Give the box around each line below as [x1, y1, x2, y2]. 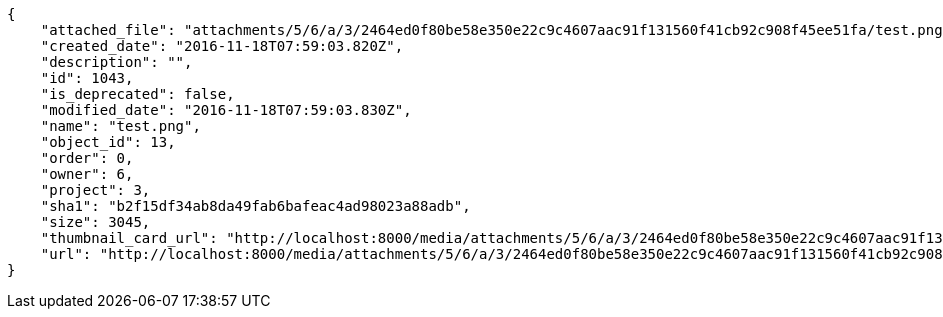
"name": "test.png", [40, 118, 201, 134]
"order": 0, [40, 150, 134, 166]
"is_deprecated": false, [40, 86, 235, 102]
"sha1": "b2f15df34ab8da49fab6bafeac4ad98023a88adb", [40, 198, 471, 214]
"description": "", [40, 54, 193, 70]
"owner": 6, [40, 166, 134, 182]
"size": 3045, [40, 214, 151, 230]
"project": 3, [40, 182, 151, 198]
